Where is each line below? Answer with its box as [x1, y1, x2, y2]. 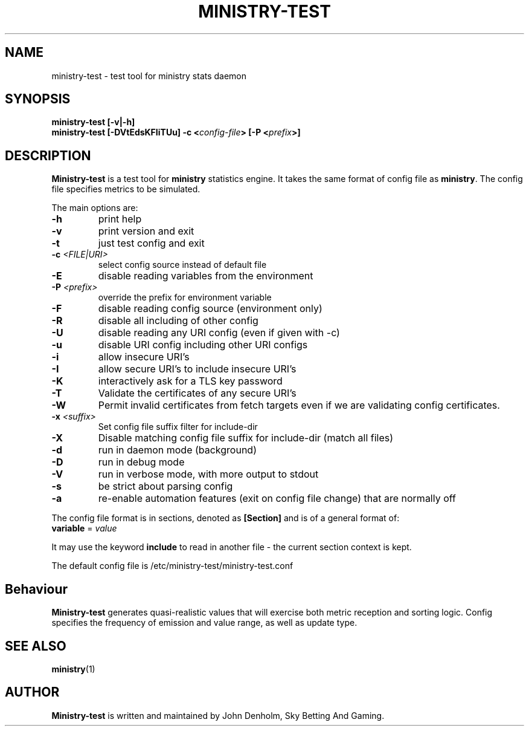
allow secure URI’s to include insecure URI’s [98, 363, 297, 375]
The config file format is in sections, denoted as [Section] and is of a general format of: [51, 513, 400, 524]
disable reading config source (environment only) [98, 302, 322, 315]
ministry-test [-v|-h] [51, 117, 135, 128]
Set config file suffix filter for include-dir [98, 421, 258, 432]
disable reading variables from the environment [98, 270, 313, 282]
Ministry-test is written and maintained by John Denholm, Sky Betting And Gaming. [51, 710, 385, 721]
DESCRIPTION [5, 148, 91, 163]
